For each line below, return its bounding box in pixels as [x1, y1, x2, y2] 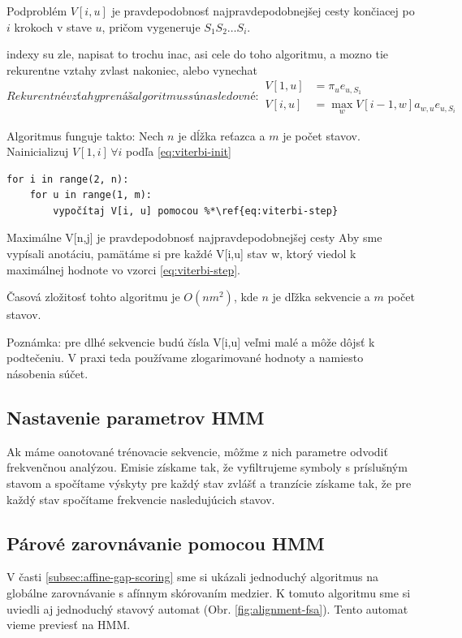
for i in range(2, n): [6, 173, 129, 185]
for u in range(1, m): [29, 189, 152, 201]
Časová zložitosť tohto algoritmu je [6, 288, 180, 305]
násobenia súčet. [6, 365, 89, 382]
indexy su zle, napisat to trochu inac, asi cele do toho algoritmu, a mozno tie [6, 45, 389, 63]
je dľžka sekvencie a [272, 288, 370, 305]
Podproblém [6, 2, 67, 19]
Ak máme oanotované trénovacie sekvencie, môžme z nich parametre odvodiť [6, 442, 388, 459]
